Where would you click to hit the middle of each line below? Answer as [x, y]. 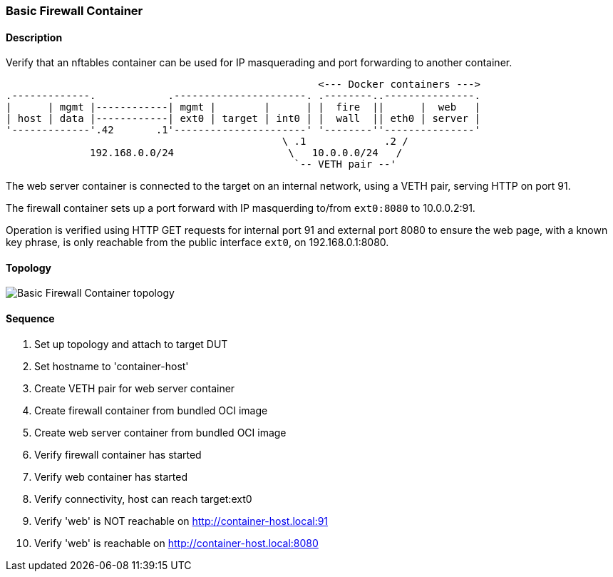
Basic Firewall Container [74, 11]
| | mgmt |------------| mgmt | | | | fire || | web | [243, 107]
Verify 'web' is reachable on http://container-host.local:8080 [176, 543]
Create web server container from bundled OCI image [160, 432]
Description [34, 37]
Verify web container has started [111, 476]
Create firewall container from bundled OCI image [151, 410]
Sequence [30, 319]
